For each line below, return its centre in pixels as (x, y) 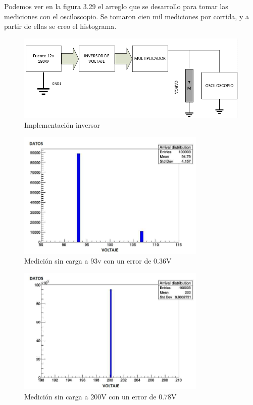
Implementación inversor (62, 125)
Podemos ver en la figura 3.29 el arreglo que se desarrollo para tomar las (116, 6)
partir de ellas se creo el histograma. (60, 26)
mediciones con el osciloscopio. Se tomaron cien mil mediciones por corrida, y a (126, 16)
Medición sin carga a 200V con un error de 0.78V (100, 396)
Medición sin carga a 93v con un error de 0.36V (98, 261)
